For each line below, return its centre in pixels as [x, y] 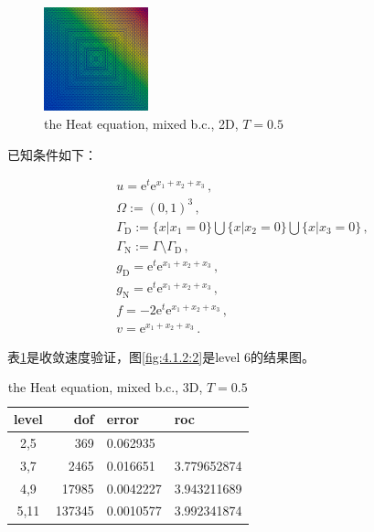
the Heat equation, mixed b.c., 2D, [141, 123]
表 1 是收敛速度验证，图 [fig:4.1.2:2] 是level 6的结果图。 [161, 356]
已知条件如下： [52, 154]
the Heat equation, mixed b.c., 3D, [105, 387]
